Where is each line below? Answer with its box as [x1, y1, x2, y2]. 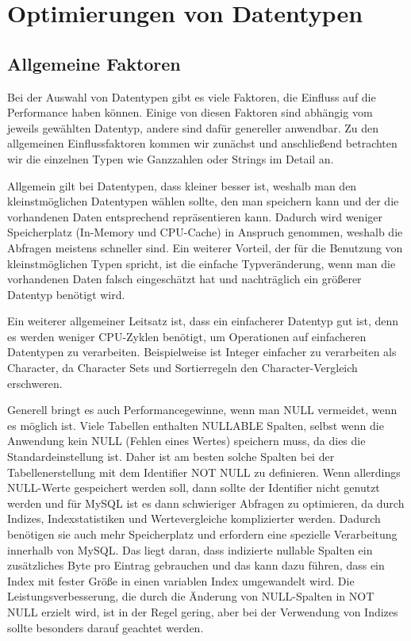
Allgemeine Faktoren [7, 51, 181, 75]
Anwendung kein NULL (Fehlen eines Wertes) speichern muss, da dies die [7, 432, 366, 449]
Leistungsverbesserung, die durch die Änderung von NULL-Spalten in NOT [7, 588, 375, 605]
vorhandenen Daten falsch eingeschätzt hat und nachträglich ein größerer [7, 271, 362, 287]
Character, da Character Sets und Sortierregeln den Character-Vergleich [7, 359, 358, 376]
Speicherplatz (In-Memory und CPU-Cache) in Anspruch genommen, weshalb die [7, 224, 403, 240]
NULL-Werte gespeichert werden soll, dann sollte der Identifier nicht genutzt [7, 479, 380, 496]
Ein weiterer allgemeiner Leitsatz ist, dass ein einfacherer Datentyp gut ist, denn [7, 313, 399, 329]
